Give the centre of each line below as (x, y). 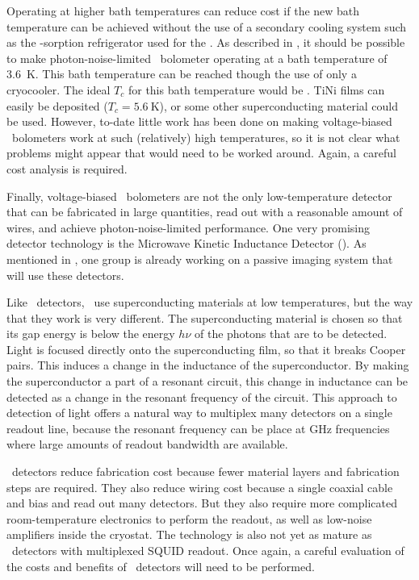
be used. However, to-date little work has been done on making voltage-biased (199, 121)
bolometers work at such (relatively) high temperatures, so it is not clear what (206, 137)
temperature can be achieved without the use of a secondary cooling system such (207, 26)
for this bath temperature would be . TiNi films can (256, 89)
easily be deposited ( (57, 105)
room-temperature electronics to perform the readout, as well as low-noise (189, 518)
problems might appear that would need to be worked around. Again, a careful (201, 153)
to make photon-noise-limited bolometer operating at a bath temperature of (197, 58)
